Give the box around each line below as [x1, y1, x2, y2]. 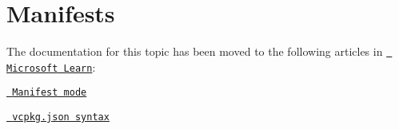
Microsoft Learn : [6, 58, 96, 75]
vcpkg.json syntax [12, 111, 110, 123]
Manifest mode [12, 87, 87, 99]
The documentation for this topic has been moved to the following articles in [6, 43, 383, 60]
